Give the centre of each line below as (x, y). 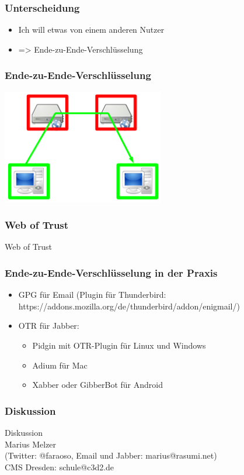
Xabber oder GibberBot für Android (97, 385)
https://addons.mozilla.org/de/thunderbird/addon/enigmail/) (129, 306)
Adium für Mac (60, 365)
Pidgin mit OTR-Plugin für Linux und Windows (119, 345)
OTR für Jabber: (49, 326)
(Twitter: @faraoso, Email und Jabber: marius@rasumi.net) (111, 455)
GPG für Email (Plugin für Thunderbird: (92, 295)
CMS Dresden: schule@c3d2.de (60, 467)
